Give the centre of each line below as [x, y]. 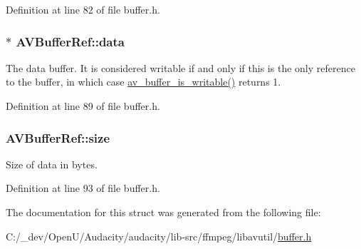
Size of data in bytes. [52, 164]
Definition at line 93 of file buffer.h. [83, 188]
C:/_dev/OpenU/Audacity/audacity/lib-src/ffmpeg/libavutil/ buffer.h [159, 236]
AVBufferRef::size [58, 137]
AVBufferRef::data [70, 41]
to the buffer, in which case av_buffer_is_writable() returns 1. [143, 82]
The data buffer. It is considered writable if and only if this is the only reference [180, 67]
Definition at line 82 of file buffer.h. [83, 9]
